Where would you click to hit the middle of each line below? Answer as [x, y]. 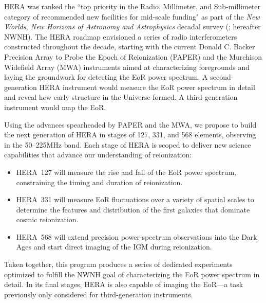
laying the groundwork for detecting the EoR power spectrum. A [106, 77]
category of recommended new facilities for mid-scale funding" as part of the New [132, 16]
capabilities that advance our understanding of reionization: [98, 155]
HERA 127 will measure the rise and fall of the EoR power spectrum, [126, 172]
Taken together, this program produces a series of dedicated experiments [118, 264]
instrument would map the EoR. [55, 107]
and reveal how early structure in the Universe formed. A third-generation [121, 97]
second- [222, 77]
